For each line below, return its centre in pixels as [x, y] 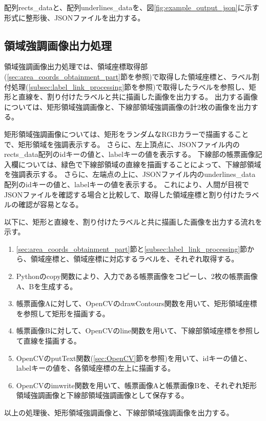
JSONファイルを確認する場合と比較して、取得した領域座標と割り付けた [125, 194]
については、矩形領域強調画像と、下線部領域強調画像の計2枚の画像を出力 [128, 106]
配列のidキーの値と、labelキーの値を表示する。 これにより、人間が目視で [127, 184]
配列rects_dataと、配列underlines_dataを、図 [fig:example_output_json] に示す [132, 7]
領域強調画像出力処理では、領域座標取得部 [76, 66]
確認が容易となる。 [50, 204]
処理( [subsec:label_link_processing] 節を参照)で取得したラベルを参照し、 [130, 86]
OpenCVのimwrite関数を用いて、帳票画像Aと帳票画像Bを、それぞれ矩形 [137, 385]
